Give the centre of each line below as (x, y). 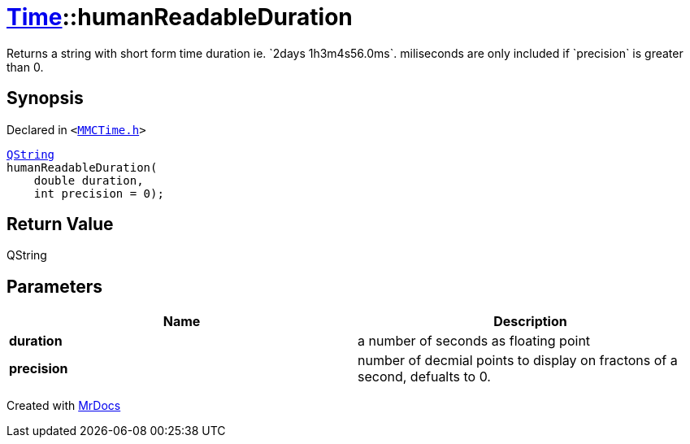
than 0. (25, 67)
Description (530, 322)
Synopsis (45, 98)
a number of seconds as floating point (474, 341)
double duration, (89, 180)
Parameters (54, 286)
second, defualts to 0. (424, 377)
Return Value (60, 224)
